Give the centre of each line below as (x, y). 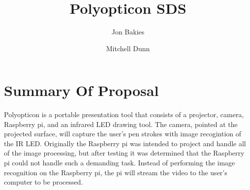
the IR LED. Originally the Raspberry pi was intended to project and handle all (125, 143)
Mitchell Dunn (128, 48)
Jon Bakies (128, 32)
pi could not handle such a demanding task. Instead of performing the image (120, 163)
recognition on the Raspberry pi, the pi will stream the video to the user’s (116, 172)
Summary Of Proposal (81, 90)
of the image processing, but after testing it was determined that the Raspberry (124, 153)
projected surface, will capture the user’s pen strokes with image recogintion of (123, 134)
